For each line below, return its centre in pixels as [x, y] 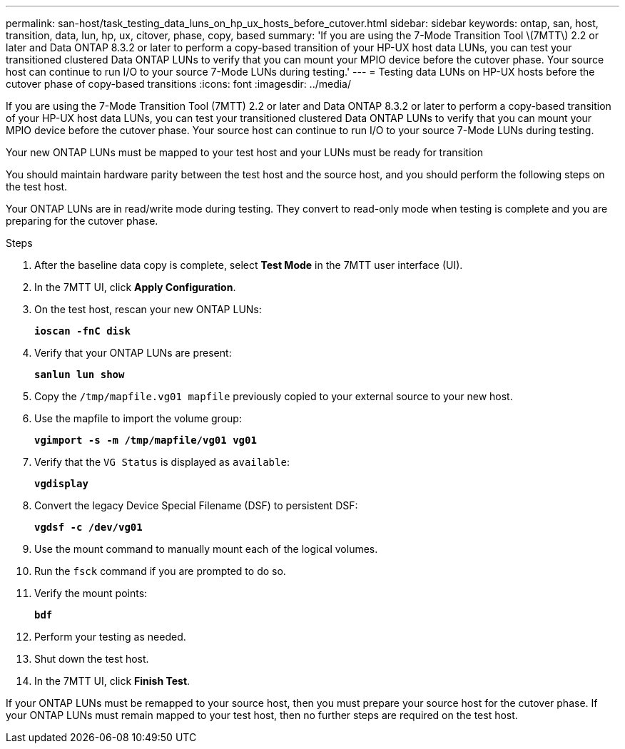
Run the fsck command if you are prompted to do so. [160, 571]
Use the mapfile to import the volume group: [138, 418]
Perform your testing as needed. [110, 637]
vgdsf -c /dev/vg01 [88, 527]
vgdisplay [61, 484]
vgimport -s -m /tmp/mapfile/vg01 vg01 [146, 440]
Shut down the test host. [92, 659]
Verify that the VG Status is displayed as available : [162, 462]
